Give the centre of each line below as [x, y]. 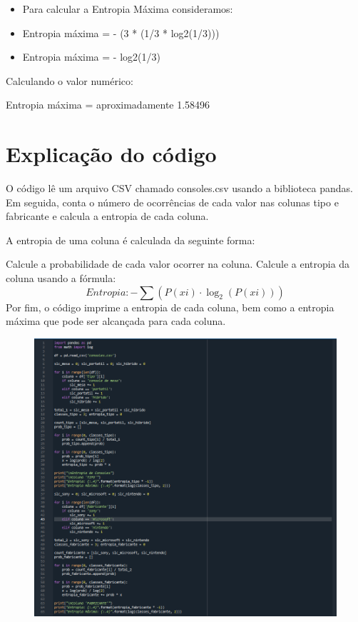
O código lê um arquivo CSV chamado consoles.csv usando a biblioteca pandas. [179, 188]
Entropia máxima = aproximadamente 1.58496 [108, 105]
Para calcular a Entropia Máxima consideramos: [128, 9]
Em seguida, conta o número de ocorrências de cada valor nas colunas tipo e [172, 202]
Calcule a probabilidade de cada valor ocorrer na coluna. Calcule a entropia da [178, 264]
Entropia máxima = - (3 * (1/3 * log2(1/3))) [121, 32]
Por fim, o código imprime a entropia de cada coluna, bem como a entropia [170, 307]
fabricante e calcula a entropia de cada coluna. [107, 216]
